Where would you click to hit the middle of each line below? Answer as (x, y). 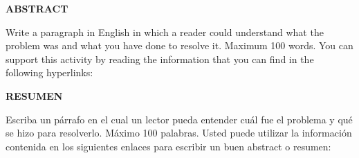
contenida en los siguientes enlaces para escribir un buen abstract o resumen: (168, 146)
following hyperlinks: (49, 72)
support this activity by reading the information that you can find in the (160, 59)
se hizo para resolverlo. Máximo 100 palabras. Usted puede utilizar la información (179, 133)
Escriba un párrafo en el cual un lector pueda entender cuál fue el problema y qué (179, 119)
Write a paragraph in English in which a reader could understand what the (165, 32)
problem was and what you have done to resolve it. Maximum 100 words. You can (179, 45)
